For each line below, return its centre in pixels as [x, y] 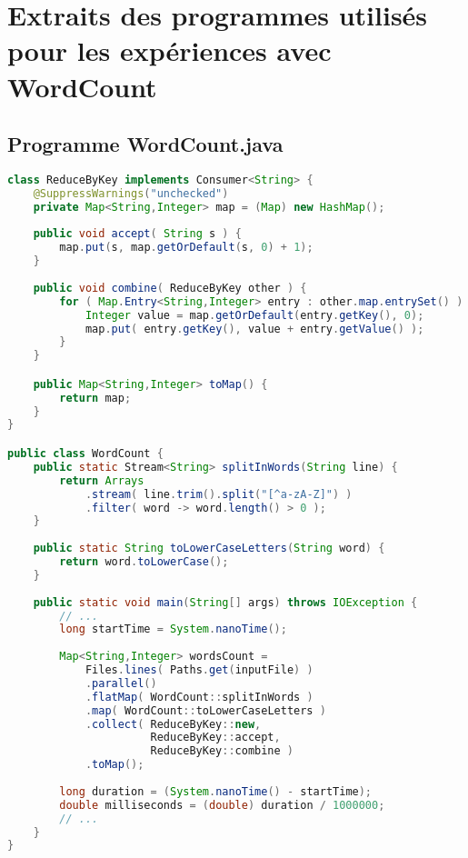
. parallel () [121, 683]
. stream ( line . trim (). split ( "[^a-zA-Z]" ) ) [219, 494]
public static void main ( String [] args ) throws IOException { [225, 602]
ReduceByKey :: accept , [215, 738]
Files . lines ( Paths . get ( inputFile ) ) [199, 670]
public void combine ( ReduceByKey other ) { [170, 288]
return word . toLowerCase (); [144, 562]
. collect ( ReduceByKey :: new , [173, 724]
